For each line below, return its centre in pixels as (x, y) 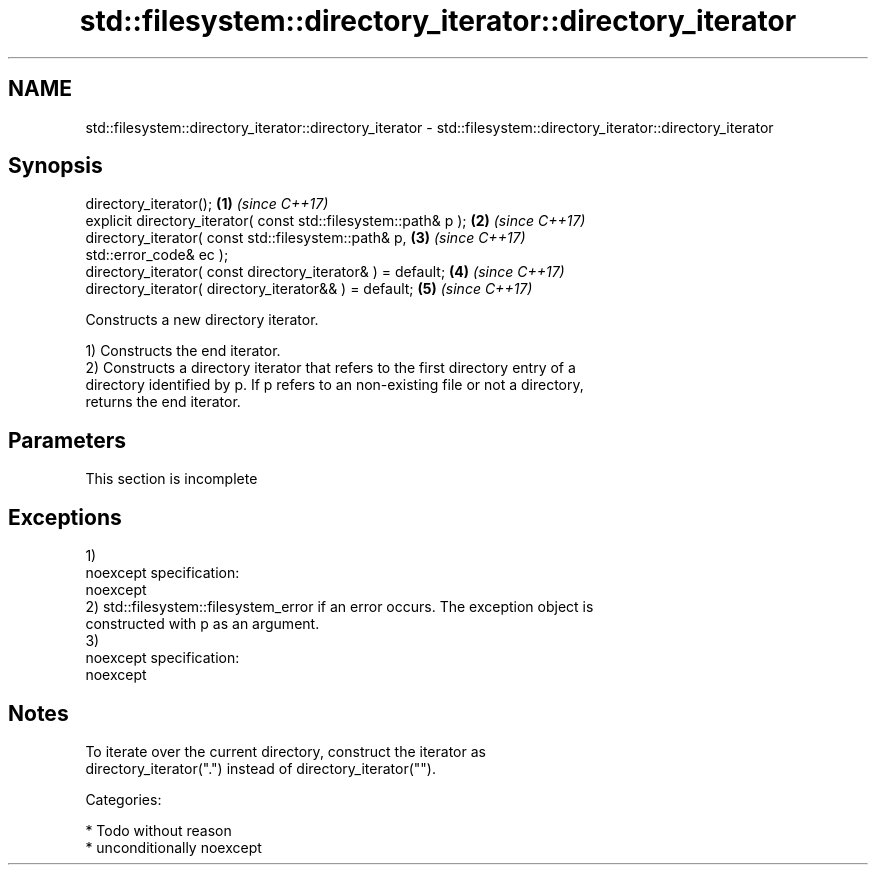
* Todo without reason (158, 830)
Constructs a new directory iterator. (202, 320)
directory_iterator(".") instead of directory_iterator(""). (260, 768)
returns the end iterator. (163, 402)
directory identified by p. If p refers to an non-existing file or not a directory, (334, 385)
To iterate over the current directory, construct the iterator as (285, 751)
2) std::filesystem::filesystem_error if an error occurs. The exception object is (339, 607)
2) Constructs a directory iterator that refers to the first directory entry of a (330, 368)
